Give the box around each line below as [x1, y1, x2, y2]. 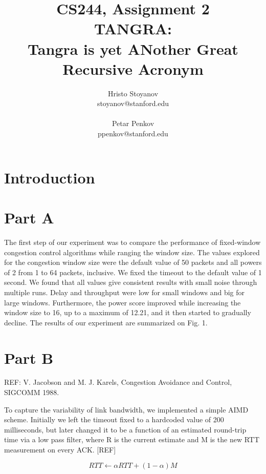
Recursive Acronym [62, 58, 204, 79]
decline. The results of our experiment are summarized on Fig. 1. [4, 317, 208, 327]
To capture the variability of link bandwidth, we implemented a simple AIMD [4, 404, 249, 415]
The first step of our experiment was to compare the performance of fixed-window [4, 236, 261, 247]
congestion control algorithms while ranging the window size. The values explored [4, 246, 260, 257]
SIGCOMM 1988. [4, 387, 59, 398]
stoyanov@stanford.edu [97, 98, 169, 109]
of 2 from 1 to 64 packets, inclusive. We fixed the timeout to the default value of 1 [4, 266, 262, 277]
